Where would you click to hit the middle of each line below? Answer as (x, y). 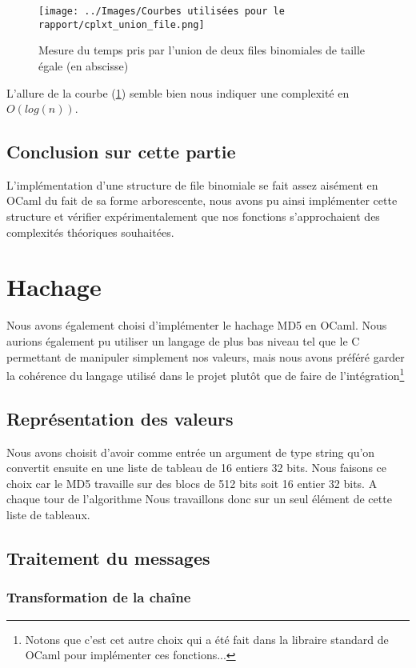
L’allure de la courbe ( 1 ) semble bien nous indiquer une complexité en (178, 92)
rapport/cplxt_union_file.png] (122, 24)
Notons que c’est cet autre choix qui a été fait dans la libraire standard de (207, 639)
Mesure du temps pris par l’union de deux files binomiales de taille (202, 50)
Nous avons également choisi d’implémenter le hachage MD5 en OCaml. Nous (197, 325)
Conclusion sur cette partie (121, 152)
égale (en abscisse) (84, 65)
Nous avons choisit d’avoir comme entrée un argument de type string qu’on (191, 452)
